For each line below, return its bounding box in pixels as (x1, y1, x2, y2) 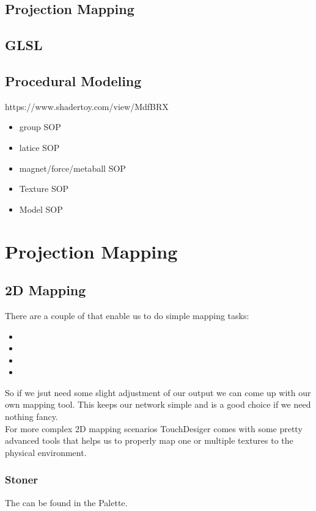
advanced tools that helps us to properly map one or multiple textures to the (5, 434, 293, 447)
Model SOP (19, 202, 63, 215)
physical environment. (5, 446, 87, 458)
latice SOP (19, 141, 60, 153)
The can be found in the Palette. (5, 496, 128, 509)
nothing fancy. (5, 410, 58, 423)
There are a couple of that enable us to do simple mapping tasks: (5, 309, 249, 322)
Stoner (5, 472, 39, 487)
